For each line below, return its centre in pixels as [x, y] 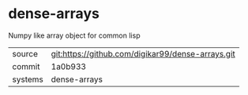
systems [28, 79]
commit [26, 66]
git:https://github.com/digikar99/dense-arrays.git [143, 53]
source [25, 53]
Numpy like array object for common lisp [74, 35]
